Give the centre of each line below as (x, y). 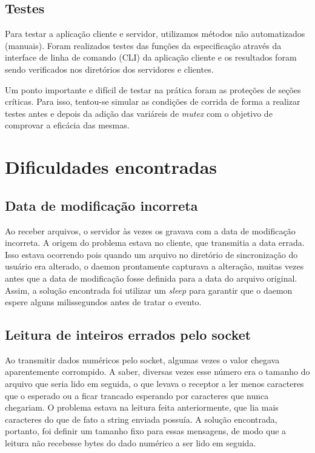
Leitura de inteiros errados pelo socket (128, 335)
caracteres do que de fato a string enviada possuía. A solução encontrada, (141, 419)
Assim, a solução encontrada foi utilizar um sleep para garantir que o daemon (149, 290)
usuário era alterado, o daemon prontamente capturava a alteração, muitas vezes (154, 266)
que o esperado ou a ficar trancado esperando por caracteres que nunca (137, 395)
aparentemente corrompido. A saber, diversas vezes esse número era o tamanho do (157, 372)
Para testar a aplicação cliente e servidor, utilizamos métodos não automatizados (155, 34)
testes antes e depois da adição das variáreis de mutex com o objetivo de (139, 113)
